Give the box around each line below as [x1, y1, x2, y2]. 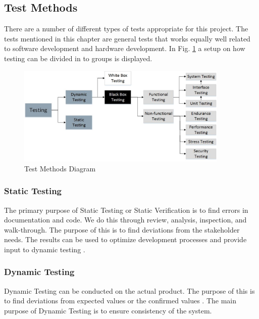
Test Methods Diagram [24, 163, 96, 173]
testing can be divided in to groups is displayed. [4, 53, 152, 63]
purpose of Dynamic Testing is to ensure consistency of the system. [4, 305, 212, 315]
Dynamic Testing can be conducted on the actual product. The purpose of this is [4, 285, 255, 296]
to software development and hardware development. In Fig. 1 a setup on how [4, 43, 245, 54]
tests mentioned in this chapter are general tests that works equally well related [4, 33, 250, 43]
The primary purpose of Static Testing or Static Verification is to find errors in [4, 204, 248, 215]
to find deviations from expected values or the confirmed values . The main [4, 295, 237, 306]
